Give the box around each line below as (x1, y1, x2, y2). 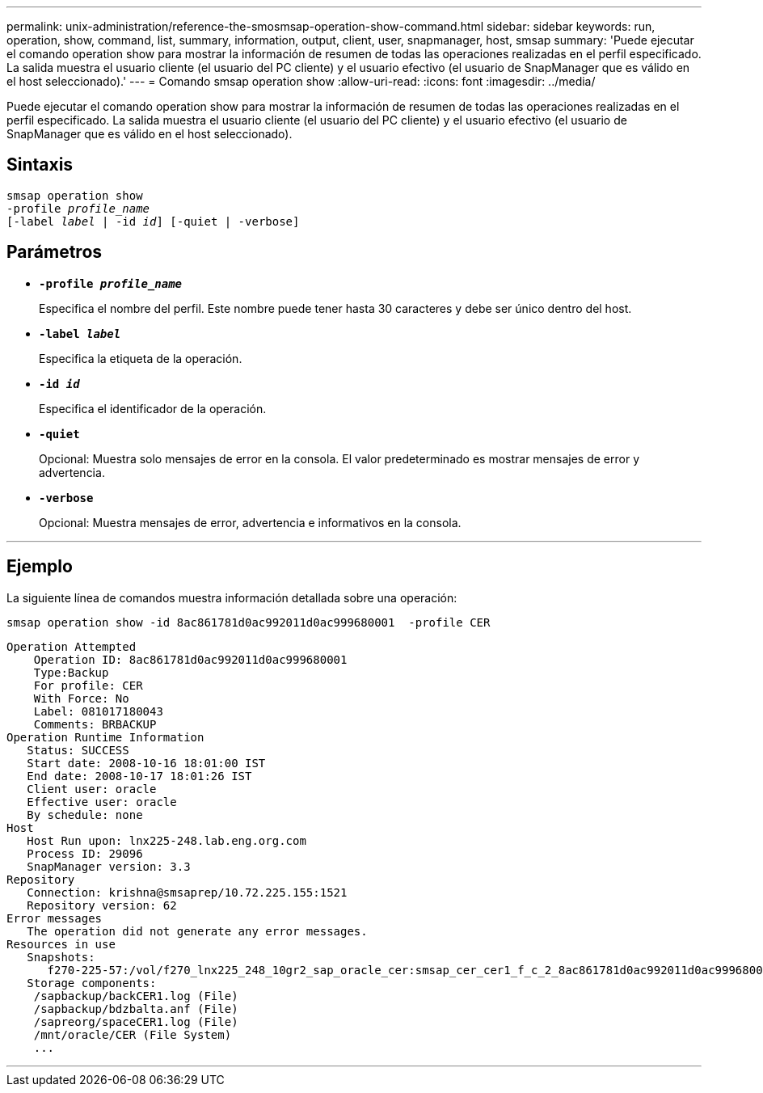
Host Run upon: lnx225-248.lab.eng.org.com (27, 833, 306, 847)
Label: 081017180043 (33, 704, 163, 718)
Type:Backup (33, 665, 109, 679)
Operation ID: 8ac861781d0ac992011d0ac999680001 (33, 652, 348, 666)
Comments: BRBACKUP (33, 717, 157, 731)
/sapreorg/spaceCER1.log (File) (33, 1015, 238, 1028)
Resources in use (6, 937, 116, 951)
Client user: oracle (27, 782, 157, 795)
